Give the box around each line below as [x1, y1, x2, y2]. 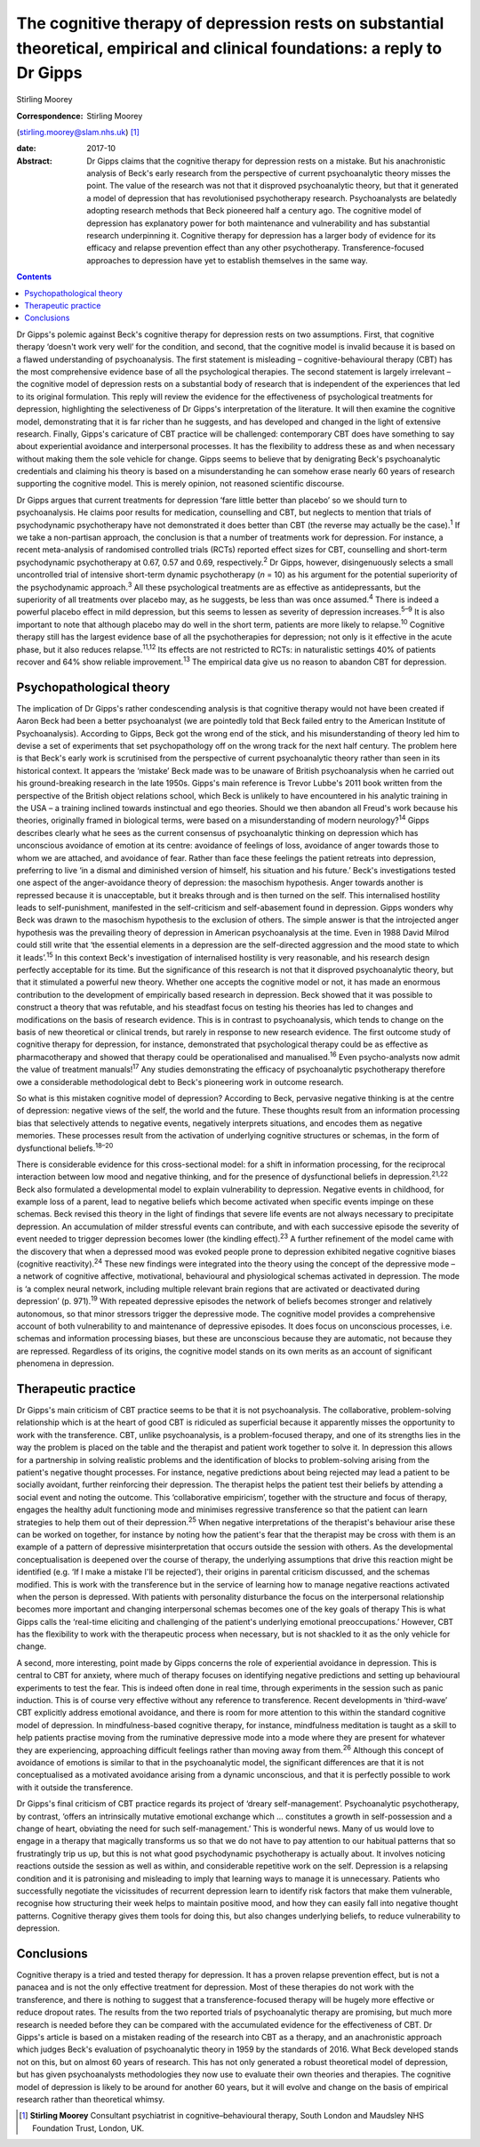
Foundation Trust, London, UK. [32, 2122, 145, 2134]
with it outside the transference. [16, 1781, 133, 1792]
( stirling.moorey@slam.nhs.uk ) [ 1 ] [16, 126, 140, 137]
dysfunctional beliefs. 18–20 [16, 1141, 114, 1154]
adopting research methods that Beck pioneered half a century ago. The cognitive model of [86, 205, 422, 216]
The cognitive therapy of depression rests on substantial [16, 13, 444, 33]
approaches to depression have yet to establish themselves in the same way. [86, 254, 368, 266]
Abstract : [16, 156, 52, 166]
